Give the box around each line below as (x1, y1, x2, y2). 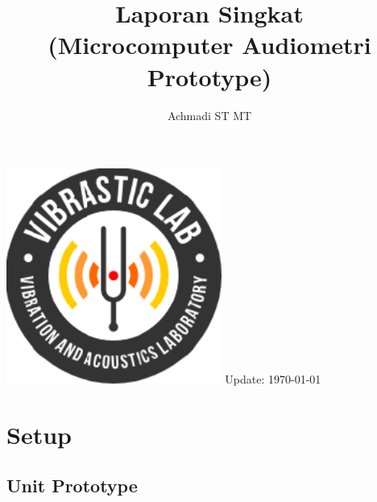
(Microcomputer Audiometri (48, 28, 371, 61)
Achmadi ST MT (167, 106, 252, 123)
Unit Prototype (6, 473, 138, 498)
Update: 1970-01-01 (225, 370, 321, 387)
